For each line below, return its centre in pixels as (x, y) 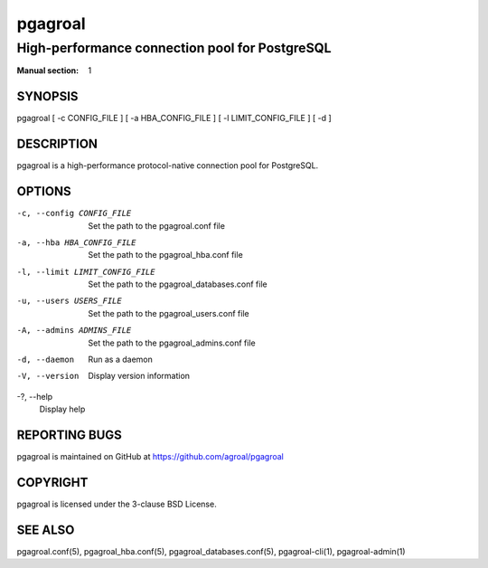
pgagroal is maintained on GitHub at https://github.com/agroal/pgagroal (150, 457)
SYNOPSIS (47, 96)
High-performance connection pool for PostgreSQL (174, 48)
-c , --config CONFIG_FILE (74, 213)
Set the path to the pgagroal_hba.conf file (165, 255)
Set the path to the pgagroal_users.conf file (169, 313)
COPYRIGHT (52, 483)
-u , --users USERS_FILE (69, 301)
